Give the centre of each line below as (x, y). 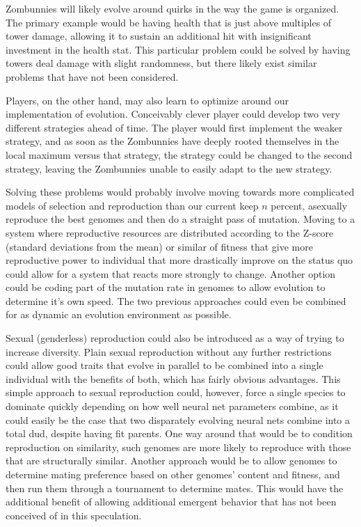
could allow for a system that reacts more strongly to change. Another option (171, 273)
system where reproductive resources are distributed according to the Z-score (170, 232)
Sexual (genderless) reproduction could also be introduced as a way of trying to (175, 338)
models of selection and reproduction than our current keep (132, 205)
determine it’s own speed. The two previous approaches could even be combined (176, 300)
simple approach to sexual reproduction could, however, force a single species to (176, 392)
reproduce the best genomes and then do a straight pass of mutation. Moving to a (180, 219)
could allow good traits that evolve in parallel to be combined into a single (165, 365)
